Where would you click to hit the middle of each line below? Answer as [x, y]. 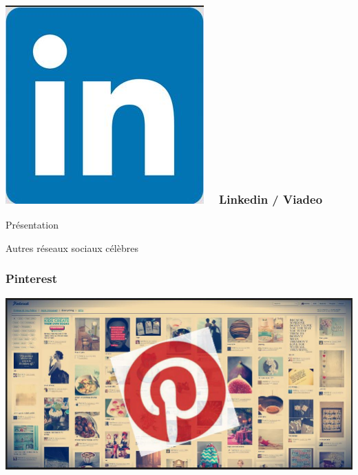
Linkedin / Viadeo [271, 199]
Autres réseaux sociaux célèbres [72, 247]
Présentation [32, 225]
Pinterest [32, 278]
